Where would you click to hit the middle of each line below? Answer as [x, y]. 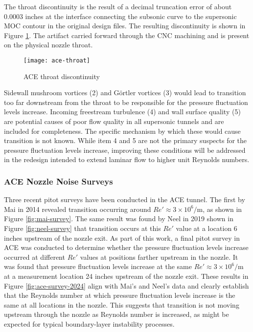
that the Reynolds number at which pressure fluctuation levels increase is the [120, 295]
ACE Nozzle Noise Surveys [58, 181]
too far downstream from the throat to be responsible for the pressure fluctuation [126, 102]
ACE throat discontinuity [62, 76]
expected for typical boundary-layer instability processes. [89, 323]
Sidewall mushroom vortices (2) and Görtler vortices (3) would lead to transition [125, 93]
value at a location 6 [207, 228]
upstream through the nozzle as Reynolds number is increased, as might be [116, 314]
